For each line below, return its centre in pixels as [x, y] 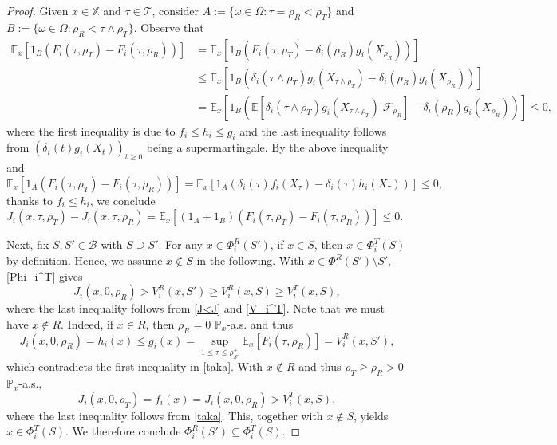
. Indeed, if [87, 323]
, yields [371, 415]
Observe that [172, 27]
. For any [180, 244]
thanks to [30, 200]
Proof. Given [38, 10]
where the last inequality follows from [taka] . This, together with [165, 415]
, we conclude [122, 200]
